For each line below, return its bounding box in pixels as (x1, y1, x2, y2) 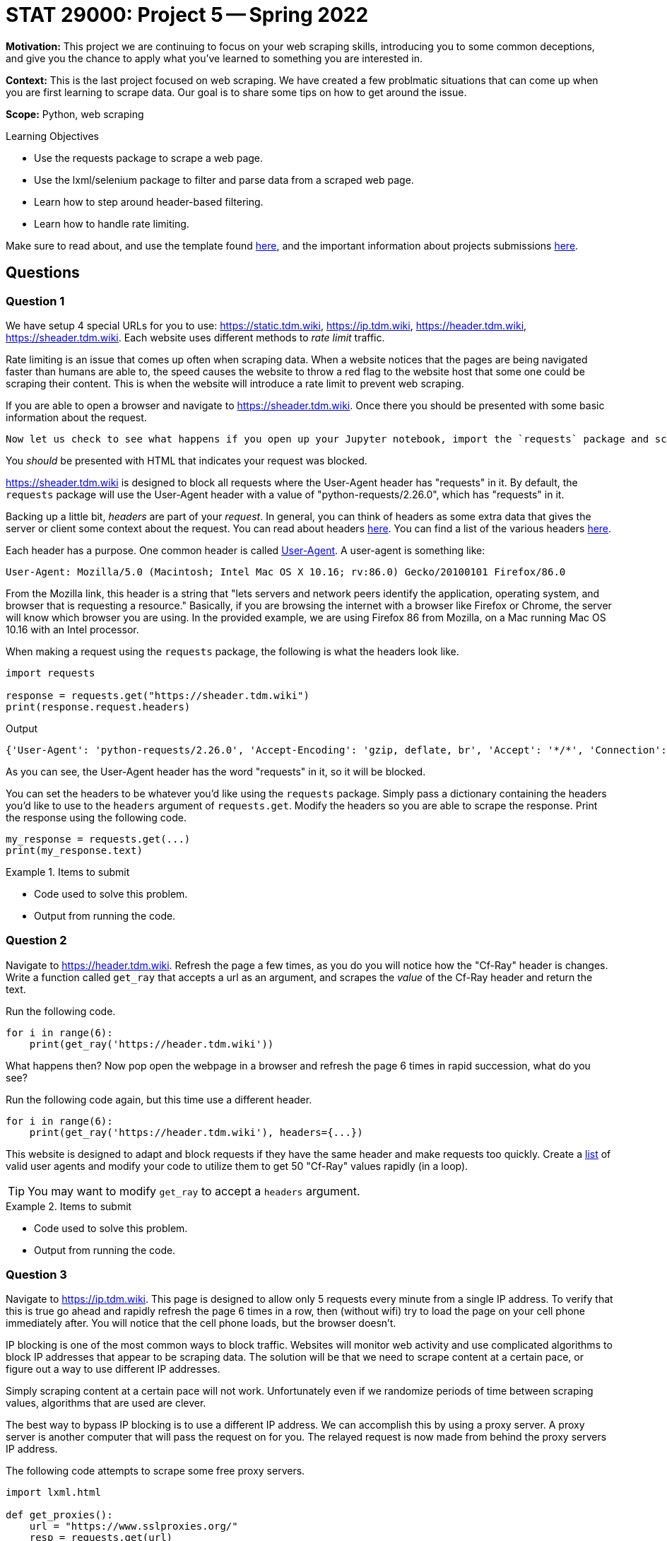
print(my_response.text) (6, 844, 143, 856)
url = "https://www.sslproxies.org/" (29, 1521, 238, 1533)
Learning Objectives (6, 129, 99, 142)
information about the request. (6, 411, 147, 423)
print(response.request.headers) (6, 701, 191, 713)
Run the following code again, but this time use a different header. (6, 1093, 312, 1106)
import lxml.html (6, 1487, 101, 1499)
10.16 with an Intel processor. (6, 623, 139, 635)
